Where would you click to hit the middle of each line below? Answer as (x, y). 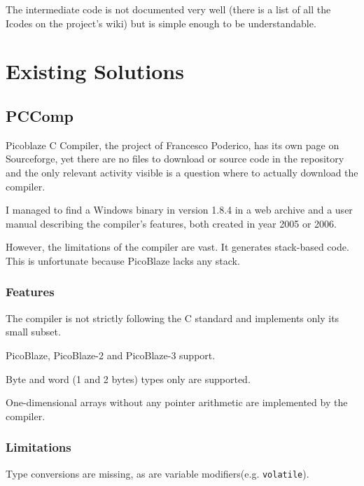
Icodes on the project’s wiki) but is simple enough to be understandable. (161, 23)
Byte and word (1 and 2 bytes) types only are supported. (128, 379)
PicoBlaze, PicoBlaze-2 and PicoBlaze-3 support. (111, 355)
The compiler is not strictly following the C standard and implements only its (173, 318)
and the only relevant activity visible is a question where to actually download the (182, 172)
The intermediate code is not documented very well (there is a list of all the (168, 9)
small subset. (33, 332)
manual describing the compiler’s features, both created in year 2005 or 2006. (171, 223)
